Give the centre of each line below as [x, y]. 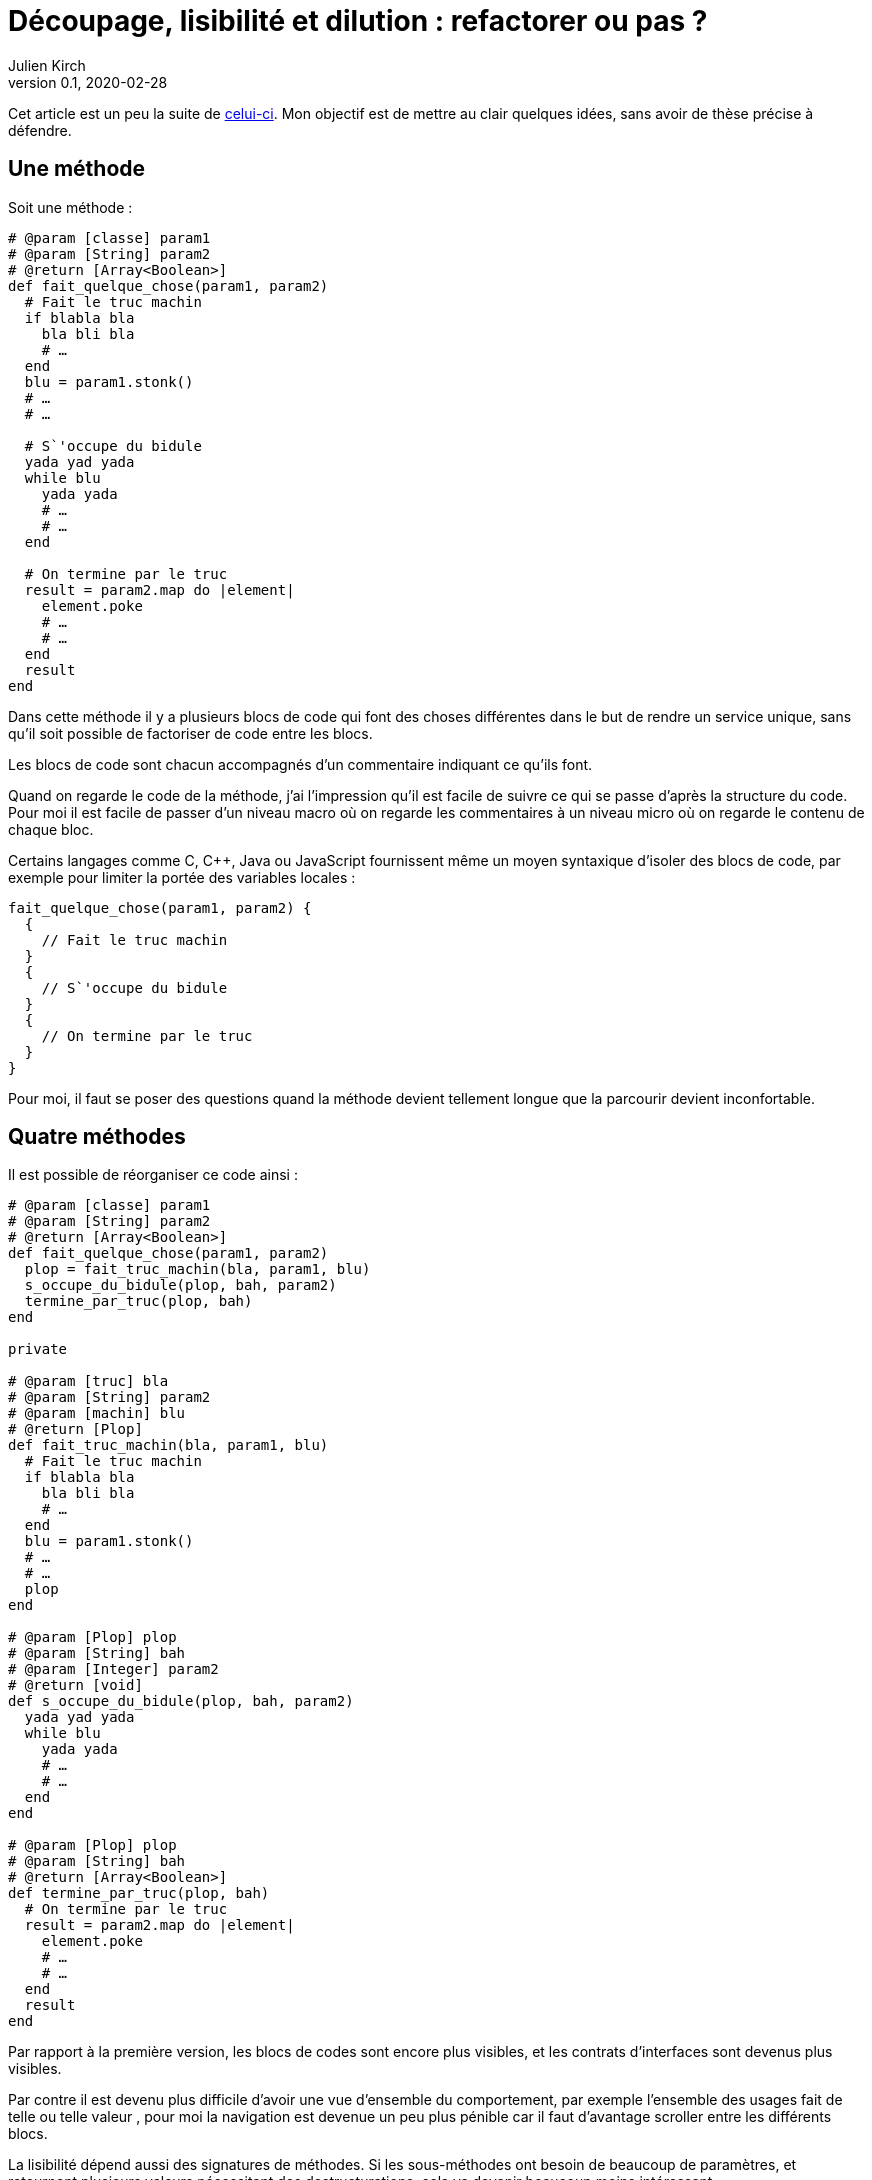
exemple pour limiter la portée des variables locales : [182, 877]
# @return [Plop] [75, 1429]
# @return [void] [75, 1685]
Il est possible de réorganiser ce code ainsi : [153, 1175]
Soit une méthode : [70, 207]
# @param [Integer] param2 [113, 1669]
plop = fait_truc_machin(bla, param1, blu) [197, 1269]
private [38, 1349]
